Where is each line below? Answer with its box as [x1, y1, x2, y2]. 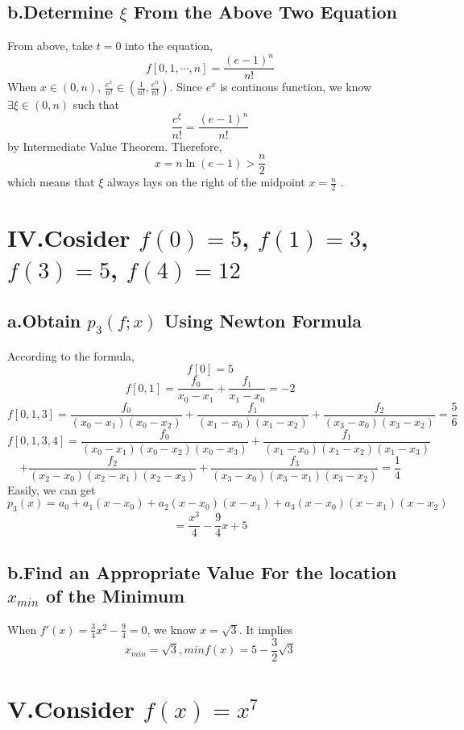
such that [72, 96, 120, 113]
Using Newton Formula [164, 307, 362, 332]
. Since [169, 78, 202, 95]
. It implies [238, 620, 293, 637]
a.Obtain [7, 307, 81, 332]
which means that [7, 173, 95, 190]
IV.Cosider [7, 221, 130, 254]
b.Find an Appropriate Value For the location [7, 559, 397, 584]
